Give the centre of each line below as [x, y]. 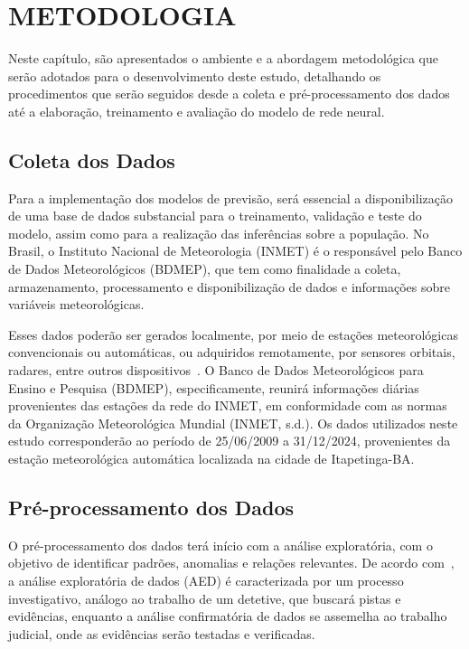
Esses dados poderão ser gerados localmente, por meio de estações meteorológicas [233, 334]
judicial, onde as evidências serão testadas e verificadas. [162, 633]
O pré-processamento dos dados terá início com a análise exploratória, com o [220, 545]
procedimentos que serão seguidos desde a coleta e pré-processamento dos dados [229, 94]
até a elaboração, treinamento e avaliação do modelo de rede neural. [197, 111]
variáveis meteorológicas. [76, 304]
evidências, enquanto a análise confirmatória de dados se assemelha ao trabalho [228, 616]
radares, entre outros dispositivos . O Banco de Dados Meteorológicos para [216, 370]
